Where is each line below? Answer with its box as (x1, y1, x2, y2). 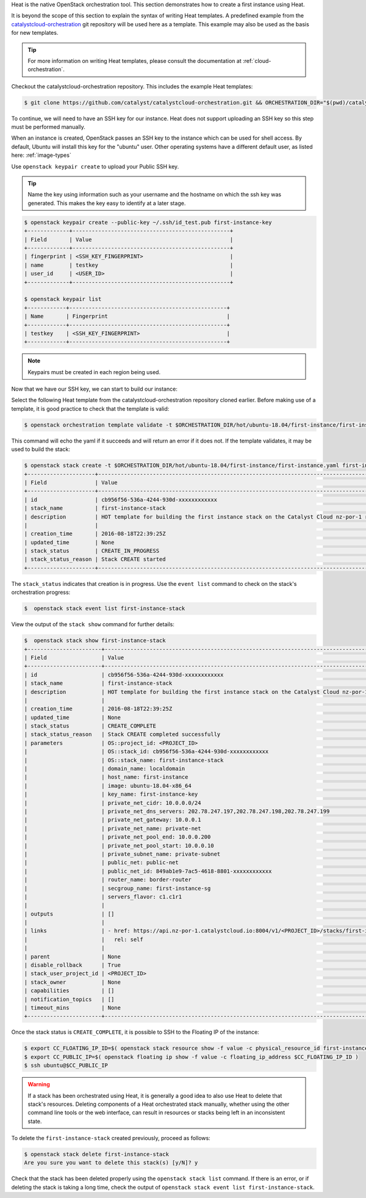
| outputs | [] (24, 910, 115, 917)
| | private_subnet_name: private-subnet (24, 850, 221, 857)
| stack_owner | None (24, 978, 121, 986)
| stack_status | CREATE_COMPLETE (24, 723, 157, 729)
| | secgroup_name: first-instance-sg (24, 885, 211, 892)
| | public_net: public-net (24, 859, 179, 866)
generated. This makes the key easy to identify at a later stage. (27, 199, 186, 207)
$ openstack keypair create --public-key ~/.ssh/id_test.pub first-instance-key (24, 218, 272, 226)
